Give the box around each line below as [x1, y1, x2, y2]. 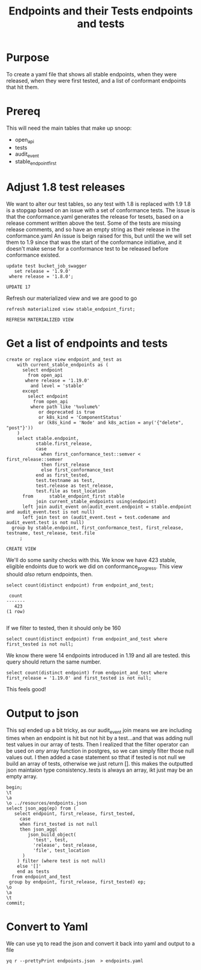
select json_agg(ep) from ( [6, 805, 77, 811]
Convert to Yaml [6, 920, 88, 933]
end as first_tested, [35, 472, 90, 478]
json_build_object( [28, 831, 77, 838]
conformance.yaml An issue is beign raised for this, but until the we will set [6, 233, 191, 240]
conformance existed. [6, 251, 61, 259]
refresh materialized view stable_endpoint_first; [6, 307, 136, 313]
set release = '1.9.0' [14, 269, 71, 275]
